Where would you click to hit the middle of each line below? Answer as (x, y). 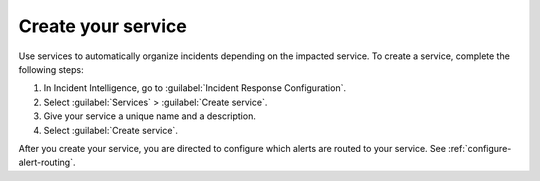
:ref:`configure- (480, 148)
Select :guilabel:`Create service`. (111, 130)
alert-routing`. (47, 162)
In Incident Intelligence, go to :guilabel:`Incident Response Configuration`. (195, 88)
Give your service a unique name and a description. (150, 116)
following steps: (51, 69)
